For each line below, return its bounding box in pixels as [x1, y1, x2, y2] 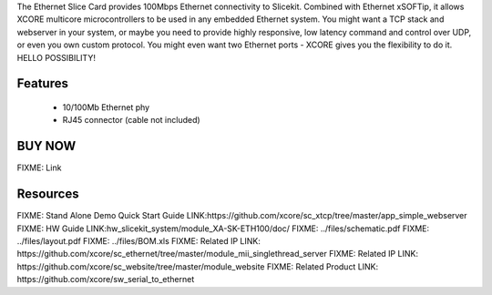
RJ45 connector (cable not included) [62, 115, 200, 126]
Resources [16, 187, 79, 202]
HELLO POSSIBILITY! [16, 52, 96, 63]
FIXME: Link [16, 162, 62, 173]
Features [16, 76, 68, 91]
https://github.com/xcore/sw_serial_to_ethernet [16, 274, 195, 285]
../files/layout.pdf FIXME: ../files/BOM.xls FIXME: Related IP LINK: [16, 235, 261, 246]
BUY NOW [16, 138, 77, 154]
